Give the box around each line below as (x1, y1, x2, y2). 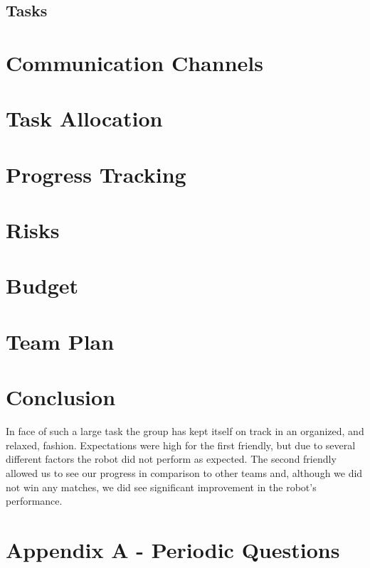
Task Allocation (6, 104, 163, 133)
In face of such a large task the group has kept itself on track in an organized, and (6, 424, 364, 439)
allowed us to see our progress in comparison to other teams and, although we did (6, 465, 363, 480)
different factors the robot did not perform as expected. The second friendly (6, 451, 337, 466)
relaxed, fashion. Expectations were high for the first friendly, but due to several (6, 437, 356, 452)
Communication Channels (6, 48, 263, 77)
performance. (6, 493, 63, 508)
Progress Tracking (6, 159, 186, 188)
